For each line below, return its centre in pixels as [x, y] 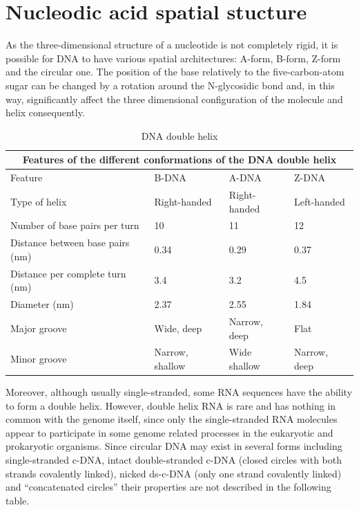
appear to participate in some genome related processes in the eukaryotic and [169, 432]
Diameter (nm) [42, 304]
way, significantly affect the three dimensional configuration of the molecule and [174, 99]
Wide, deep [178, 328]
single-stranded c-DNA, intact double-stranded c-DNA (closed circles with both [174, 460]
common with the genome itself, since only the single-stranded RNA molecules [172, 419]
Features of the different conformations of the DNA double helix [179, 160]
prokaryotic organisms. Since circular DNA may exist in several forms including [174, 446]
